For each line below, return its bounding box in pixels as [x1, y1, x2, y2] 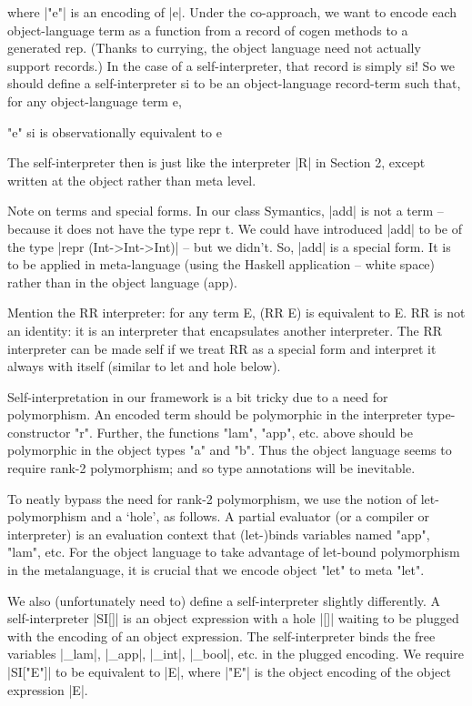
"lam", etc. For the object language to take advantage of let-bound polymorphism [7, 542, 460, 561]
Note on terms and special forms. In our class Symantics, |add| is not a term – [7, 201, 444, 220]
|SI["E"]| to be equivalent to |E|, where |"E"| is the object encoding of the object [7, 662, 451, 681]
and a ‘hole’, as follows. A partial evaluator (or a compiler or [90, 507, 430, 526]
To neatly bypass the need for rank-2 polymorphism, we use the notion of [7, 489, 417, 508]
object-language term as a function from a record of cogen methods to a [7, 20, 408, 39]
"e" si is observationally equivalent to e [7, 122, 222, 141]
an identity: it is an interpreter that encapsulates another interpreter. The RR [7, 320, 443, 339]
